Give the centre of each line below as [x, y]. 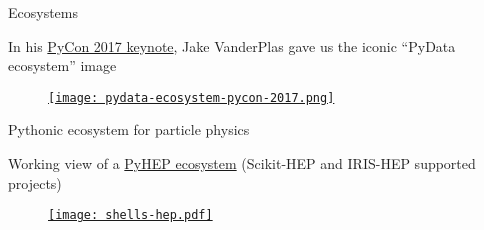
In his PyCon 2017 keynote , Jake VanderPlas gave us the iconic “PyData [232, 45]
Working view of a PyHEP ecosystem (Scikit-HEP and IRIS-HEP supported [242, 163]
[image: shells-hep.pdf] [130, 215]
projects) [35, 182]
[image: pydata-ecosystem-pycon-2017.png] [191, 97]
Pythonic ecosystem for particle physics [129, 129]
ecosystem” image [62, 65]
